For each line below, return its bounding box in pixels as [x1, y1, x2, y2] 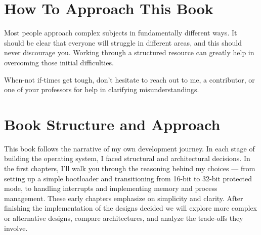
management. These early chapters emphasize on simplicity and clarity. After [4, 192, 243, 203]
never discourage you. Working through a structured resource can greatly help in [4, 47, 254, 58]
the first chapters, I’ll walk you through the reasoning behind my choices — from [4, 163, 255, 173]
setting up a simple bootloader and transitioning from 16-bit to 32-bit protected [4, 173, 252, 183]
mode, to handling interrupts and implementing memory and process [4, 183, 217, 193]
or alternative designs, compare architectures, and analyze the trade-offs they [4, 212, 243, 223]
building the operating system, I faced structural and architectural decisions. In [4, 153, 250, 164]
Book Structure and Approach [4, 113, 221, 134]
